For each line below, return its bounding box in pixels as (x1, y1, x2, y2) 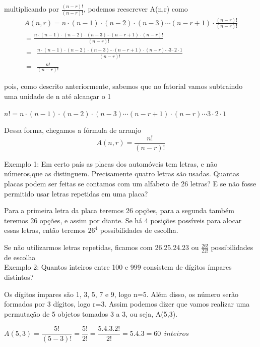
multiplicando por (4, 4, 59, 14)
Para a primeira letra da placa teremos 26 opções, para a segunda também (4, 205, 234, 216)
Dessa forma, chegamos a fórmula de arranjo (4, 125, 142, 135)
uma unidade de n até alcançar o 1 (4, 91, 111, 102)
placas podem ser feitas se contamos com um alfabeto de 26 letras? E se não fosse (4, 178, 256, 189)
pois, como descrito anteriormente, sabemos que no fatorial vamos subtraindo (4, 81, 243, 91)
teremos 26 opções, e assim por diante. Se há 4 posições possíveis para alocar (4, 215, 242, 225)
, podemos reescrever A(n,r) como (83, 4, 188, 14)
